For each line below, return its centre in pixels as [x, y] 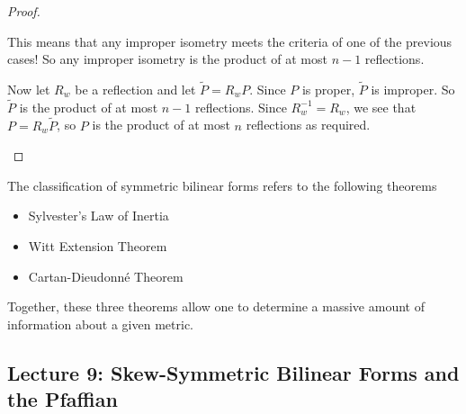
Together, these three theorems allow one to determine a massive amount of [216, 306]
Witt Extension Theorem [98, 246]
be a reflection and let [135, 89]
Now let [29, 89]
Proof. [24, 11]
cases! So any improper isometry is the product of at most [167, 59]
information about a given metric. [100, 324]
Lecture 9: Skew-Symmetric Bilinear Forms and [233, 372]
